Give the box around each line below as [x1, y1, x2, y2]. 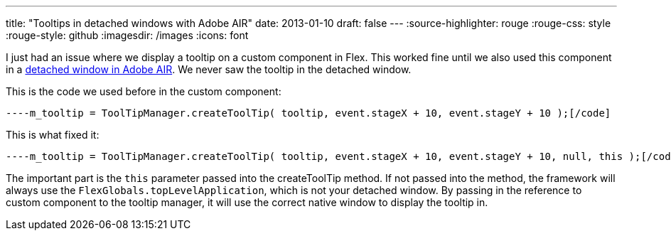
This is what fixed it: [6, 129, 100, 141]
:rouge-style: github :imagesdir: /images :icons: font [6, 29, 249, 41]
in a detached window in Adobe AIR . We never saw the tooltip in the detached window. [6, 63, 412, 75]
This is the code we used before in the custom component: [6, 85, 281, 97]
